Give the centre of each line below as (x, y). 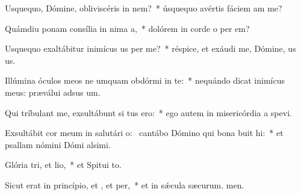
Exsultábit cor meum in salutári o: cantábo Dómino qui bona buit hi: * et (144, 133)
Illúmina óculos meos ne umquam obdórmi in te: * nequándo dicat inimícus (145, 80)
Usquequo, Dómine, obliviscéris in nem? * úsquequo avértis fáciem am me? (144, 8)
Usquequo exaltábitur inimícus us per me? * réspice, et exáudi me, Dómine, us (150, 48)
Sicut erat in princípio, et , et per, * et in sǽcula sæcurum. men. (125, 184)
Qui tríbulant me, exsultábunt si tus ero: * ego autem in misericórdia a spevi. (148, 112)
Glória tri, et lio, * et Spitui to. (63, 165)
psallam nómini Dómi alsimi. (58, 144)
